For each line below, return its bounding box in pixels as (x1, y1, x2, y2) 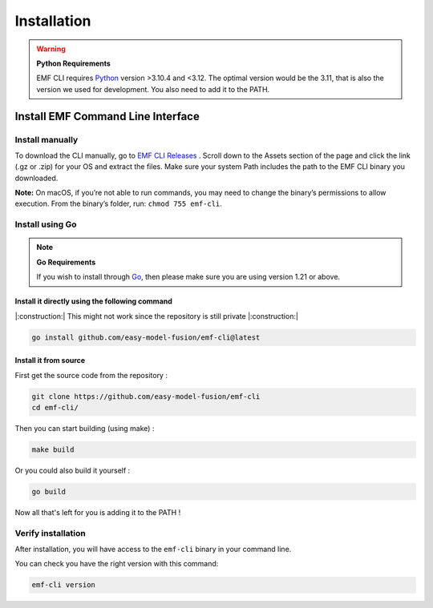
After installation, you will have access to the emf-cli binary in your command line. (14, 544, 292, 554)
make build (31, 445, 75, 454)
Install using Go (14, 219, 77, 230)
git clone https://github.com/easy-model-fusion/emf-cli (31, 392, 261, 401)
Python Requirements (36, 58, 111, 68)
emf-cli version (31, 581, 96, 590)
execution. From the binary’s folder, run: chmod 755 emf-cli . (14, 199, 222, 208)
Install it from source (14, 356, 86, 365)
